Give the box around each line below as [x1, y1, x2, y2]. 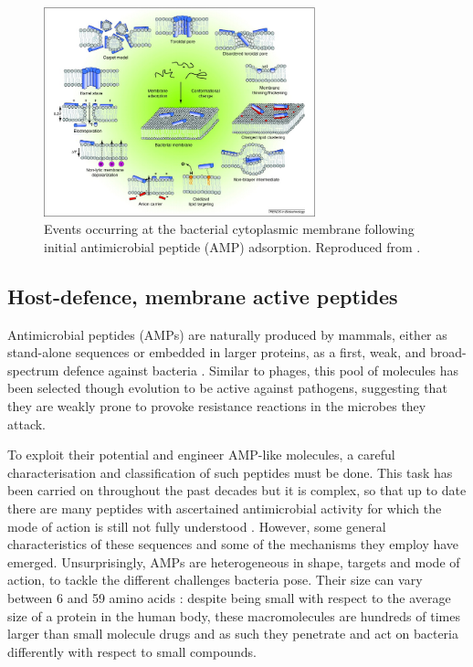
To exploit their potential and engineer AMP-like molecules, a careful [7, 445, 395, 464]
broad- [430, 343, 467, 362]
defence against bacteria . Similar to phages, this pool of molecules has [63, 360, 459, 379]
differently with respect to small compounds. [7, 641, 257, 661]
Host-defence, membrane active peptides [7, 281, 398, 310]
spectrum [7, 360, 59, 379]
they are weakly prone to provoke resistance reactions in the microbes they [7, 396, 426, 415]
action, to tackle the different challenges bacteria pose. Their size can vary [7, 570, 423, 589]
